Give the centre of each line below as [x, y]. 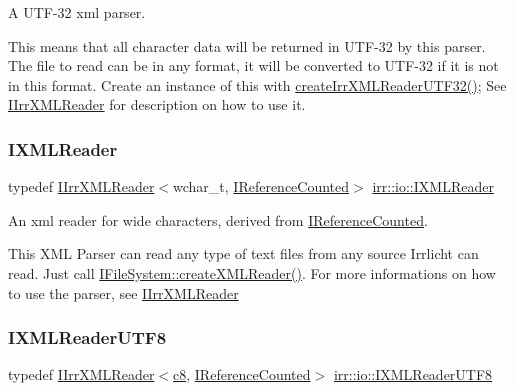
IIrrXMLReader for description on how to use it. [157, 104]
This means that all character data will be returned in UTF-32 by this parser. [247, 45]
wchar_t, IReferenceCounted [261, 186]
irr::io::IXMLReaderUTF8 [413, 374]
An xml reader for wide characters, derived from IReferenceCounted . [218, 219]
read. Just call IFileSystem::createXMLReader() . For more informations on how [252, 272]
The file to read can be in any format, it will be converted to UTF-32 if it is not [253, 65]
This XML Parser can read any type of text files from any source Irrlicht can [243, 253]
